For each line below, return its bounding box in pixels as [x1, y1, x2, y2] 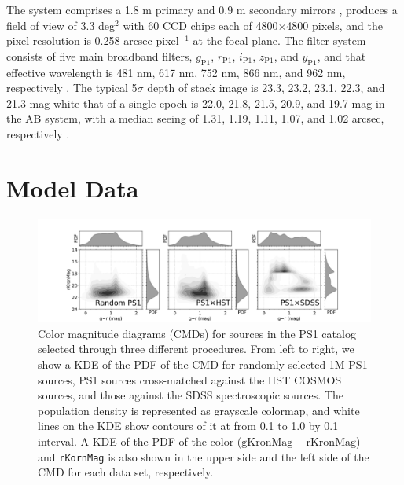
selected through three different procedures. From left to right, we [38, 340, 354, 357]
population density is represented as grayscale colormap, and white [38, 402, 360, 418]
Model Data [6, 171, 139, 204]
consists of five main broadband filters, [6, 47, 193, 64]
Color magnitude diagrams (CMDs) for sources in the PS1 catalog [38, 325, 356, 341]
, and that [317, 47, 366, 64]
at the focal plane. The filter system [193, 32, 366, 49]
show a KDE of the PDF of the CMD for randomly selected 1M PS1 [38, 355, 368, 372]
